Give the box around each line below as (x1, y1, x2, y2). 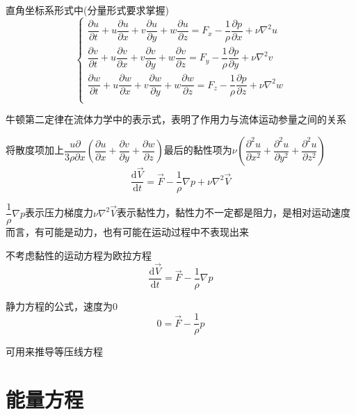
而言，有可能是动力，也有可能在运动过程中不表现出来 (6, 225, 249, 239)
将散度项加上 (6, 143, 64, 156)
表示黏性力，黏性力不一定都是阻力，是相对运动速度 (117, 205, 351, 220)
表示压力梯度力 (24, 205, 93, 220)
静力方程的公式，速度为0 (6, 298, 118, 313)
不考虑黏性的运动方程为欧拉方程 (6, 247, 152, 262)
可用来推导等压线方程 (6, 344, 103, 359)
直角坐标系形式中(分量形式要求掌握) (6, 3, 169, 17)
